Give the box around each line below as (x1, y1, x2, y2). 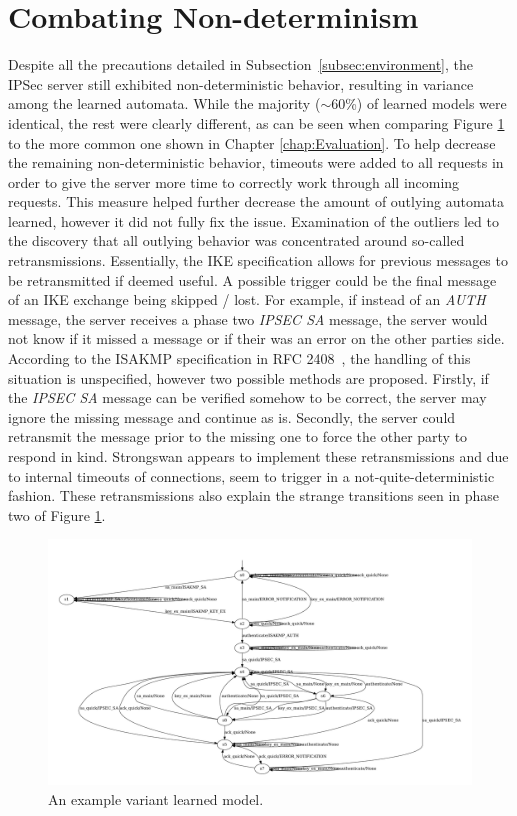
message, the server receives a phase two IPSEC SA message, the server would (8, 308, 488, 329)
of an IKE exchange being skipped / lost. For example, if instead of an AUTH (8, 289, 486, 310)
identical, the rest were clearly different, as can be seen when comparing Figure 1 (8, 112, 505, 133)
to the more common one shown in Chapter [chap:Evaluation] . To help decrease (8, 132, 496, 153)
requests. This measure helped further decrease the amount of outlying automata (8, 191, 505, 212)
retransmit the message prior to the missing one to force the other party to (8, 426, 468, 447)
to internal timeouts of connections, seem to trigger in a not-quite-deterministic (8, 465, 495, 486)
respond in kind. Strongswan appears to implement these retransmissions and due (8, 446, 509, 466)
